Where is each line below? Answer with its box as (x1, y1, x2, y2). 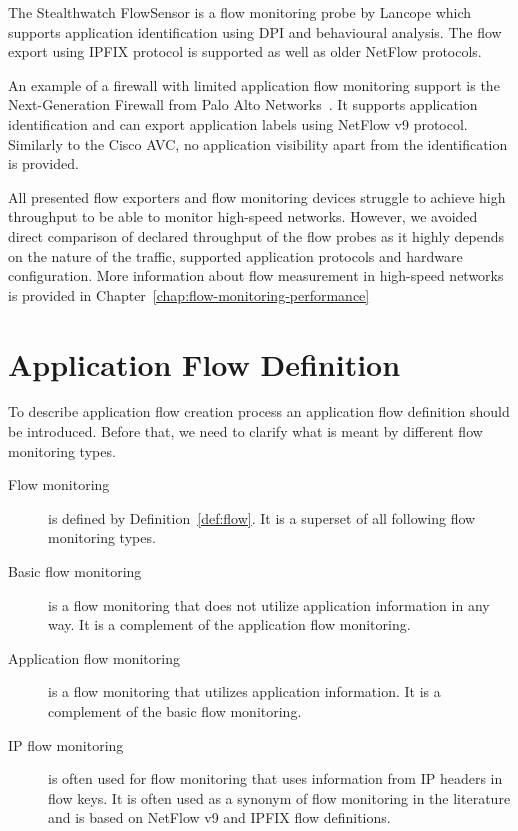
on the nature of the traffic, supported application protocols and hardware (8, 245, 463, 266)
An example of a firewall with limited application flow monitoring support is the (8, 74, 500, 95)
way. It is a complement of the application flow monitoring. (48, 614, 411, 635)
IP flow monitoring (8, 734, 124, 755)
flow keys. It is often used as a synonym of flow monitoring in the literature (48, 787, 511, 808)
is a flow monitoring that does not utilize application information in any (48, 594, 490, 615)
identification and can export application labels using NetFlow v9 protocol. (8, 113, 468, 134)
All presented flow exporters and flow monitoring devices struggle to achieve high (8, 186, 506, 207)
